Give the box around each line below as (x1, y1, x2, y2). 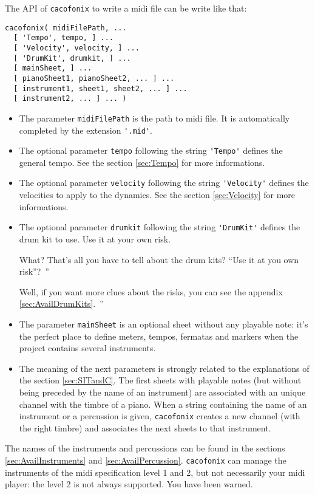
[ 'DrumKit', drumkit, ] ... (13, 53, 131, 63)
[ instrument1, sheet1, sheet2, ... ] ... (13, 84, 188, 93)
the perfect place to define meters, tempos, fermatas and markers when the (19, 329, 299, 342)
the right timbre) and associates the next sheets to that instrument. (19, 421, 271, 434)
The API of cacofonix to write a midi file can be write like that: (5, 2, 247, 14)
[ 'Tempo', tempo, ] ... (13, 33, 113, 43)
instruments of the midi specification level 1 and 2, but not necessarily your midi (5, 465, 305, 478)
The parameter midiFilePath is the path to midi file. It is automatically (19, 111, 290, 124)
